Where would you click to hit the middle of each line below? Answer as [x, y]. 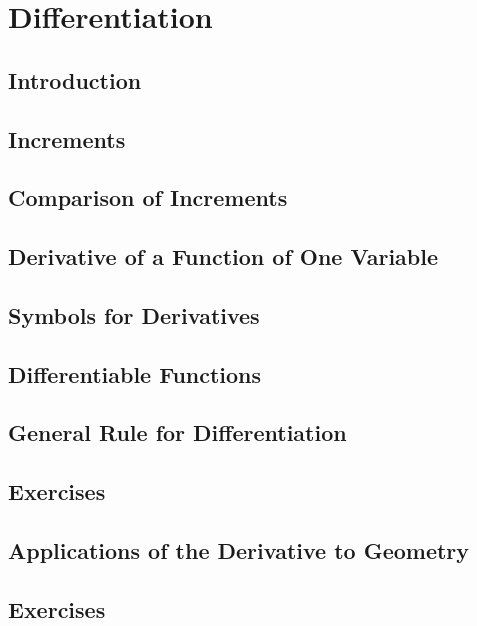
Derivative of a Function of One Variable [223, 256]
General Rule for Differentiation [177, 432]
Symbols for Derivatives [134, 314]
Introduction [75, 79]
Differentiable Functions [135, 373]
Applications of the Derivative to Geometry [239, 550]
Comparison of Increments [148, 197]
